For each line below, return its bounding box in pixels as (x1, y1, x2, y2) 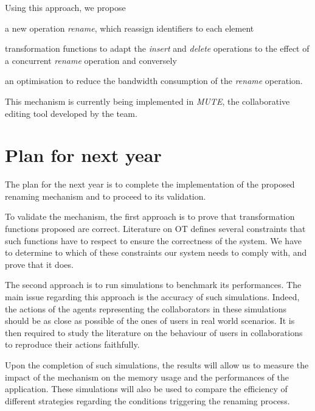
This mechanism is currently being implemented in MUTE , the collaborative (5, 94, 290, 107)
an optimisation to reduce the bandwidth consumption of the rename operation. (5, 74, 303, 87)
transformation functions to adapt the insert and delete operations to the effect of (5, 42, 310, 55)
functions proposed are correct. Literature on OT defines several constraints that (5, 222, 306, 235)
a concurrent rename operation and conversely (5, 54, 177, 66)
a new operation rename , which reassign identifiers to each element (5, 21, 254, 34)
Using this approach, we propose (5, 1, 126, 13)
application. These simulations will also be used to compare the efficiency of (5, 382, 288, 395)
